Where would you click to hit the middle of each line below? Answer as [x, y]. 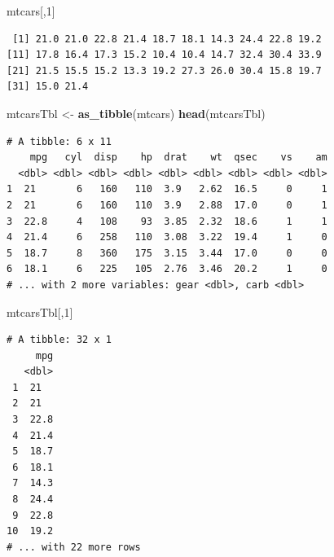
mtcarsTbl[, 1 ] [40, 311]
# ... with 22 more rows [74, 547]
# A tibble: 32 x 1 [59, 340]
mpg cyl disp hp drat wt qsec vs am [178, 158]
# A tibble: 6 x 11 [59, 141]
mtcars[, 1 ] [31, 11]
